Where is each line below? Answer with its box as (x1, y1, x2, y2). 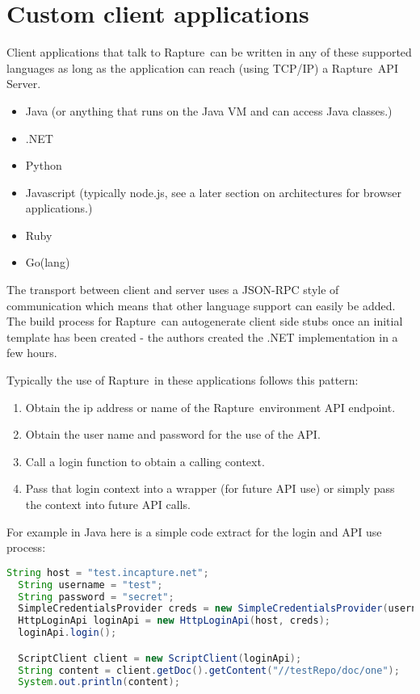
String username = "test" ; (18, 578, 163, 591)
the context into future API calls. (25, 496, 191, 512)
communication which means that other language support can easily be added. (6, 297, 396, 313)
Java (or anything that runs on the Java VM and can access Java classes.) (25, 102, 393, 119)
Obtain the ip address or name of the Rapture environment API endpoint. (25, 398, 396, 415)
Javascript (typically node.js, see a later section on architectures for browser (25, 183, 402, 200)
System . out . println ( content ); (18, 676, 180, 688)
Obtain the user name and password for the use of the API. (25, 426, 321, 443)
